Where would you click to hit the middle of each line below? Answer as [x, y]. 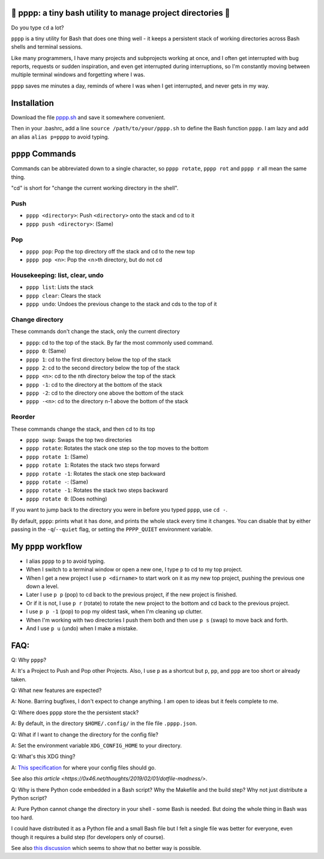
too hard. [22, 818]
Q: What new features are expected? [56, 690]
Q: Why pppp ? [29, 660]
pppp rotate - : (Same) [57, 482]
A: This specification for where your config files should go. [83, 767]
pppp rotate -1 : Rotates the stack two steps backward [97, 490]
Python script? [29, 798]
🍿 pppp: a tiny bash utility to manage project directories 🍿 [121, 13]
